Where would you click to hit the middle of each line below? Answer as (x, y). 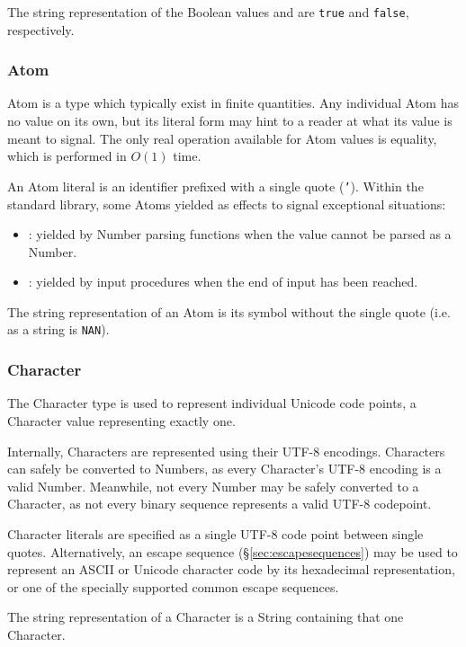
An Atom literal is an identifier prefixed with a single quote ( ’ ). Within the (215, 186)
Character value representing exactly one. (121, 420)
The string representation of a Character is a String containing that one (206, 617)
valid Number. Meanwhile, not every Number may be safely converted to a (213, 486)
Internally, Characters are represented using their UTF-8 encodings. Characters (226, 451)
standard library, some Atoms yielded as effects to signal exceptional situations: (227, 204)
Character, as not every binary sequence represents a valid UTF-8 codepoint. (220, 504)
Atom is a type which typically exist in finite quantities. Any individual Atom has (233, 103)
